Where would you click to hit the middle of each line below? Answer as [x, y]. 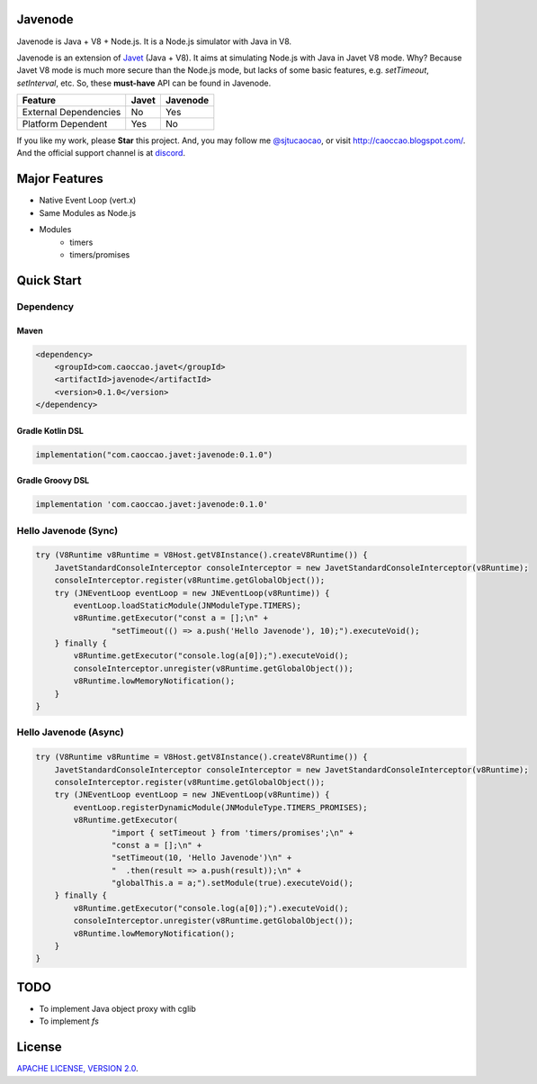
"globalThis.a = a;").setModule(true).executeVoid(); [233, 883]
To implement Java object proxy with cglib [118, 1008]
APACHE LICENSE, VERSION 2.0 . [77, 1069]
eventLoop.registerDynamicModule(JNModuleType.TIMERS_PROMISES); [220, 807]
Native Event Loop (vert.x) [88, 200]
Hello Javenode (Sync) [67, 530]
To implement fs [69, 1021]
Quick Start [49, 280]
